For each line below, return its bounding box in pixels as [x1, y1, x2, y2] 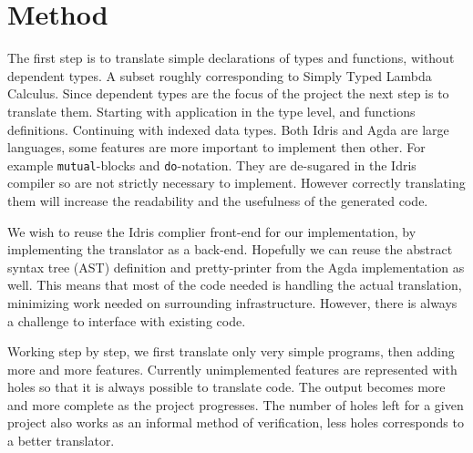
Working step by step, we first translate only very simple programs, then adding [7, 342, 455, 361]
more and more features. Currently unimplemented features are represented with [7, 359, 458, 378]
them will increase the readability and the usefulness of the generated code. [7, 190, 428, 210]
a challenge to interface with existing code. [7, 311, 246, 330]
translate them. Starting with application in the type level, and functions [7, 101, 416, 120]
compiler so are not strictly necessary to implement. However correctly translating [7, 173, 466, 192]
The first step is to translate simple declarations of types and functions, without [7, 48, 455, 67]
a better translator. [7, 431, 115, 450]
